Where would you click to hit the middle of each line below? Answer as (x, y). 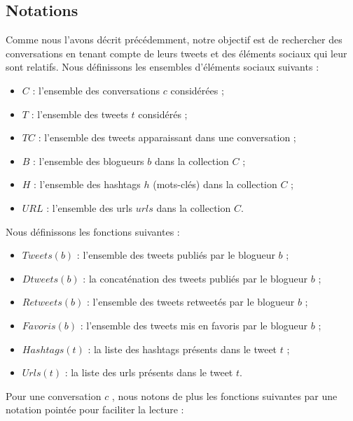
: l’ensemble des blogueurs (89, 160)
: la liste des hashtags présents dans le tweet (182, 349)
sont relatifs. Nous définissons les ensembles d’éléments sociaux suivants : (162, 67)
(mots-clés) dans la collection (215, 184)
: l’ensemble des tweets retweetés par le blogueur (191, 302)
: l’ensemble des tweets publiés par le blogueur (176, 255)
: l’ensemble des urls (89, 207)
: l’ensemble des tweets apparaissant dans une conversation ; (167, 137)
